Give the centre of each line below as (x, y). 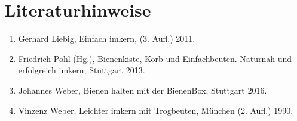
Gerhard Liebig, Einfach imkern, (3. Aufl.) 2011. (107, 38)
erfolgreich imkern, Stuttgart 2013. (82, 70)
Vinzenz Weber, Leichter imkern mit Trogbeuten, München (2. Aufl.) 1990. (156, 110)
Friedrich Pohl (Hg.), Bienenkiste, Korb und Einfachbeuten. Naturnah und (155, 58)
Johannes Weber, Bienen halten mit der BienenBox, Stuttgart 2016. (143, 90)
